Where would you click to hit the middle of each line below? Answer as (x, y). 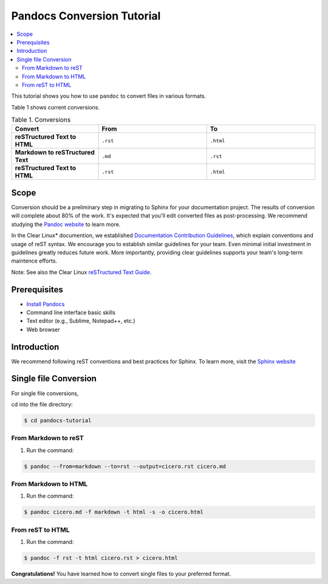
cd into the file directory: (42, 404)
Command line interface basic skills (71, 312)
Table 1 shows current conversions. (56, 107)
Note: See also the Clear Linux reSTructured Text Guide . (81, 272)
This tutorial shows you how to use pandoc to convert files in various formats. (109, 96)
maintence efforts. (34, 261)
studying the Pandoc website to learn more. (66, 224)
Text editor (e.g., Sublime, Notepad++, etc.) (81, 321)
